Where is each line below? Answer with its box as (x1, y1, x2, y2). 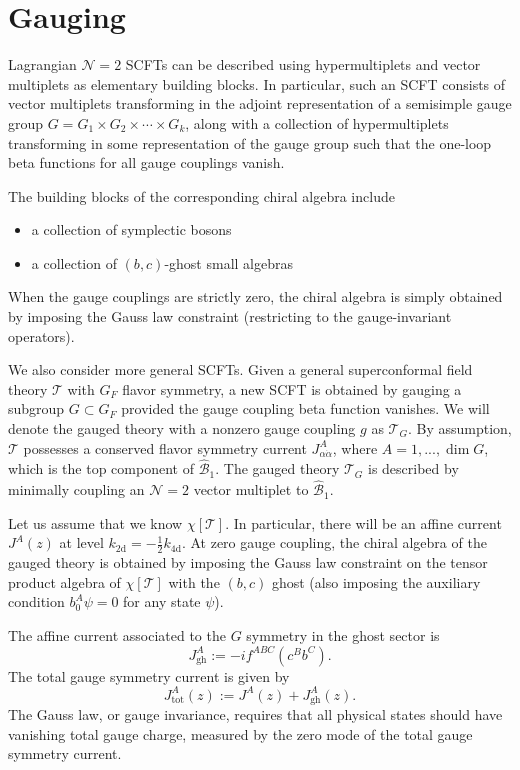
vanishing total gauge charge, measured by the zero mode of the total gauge (8, 723, 473, 744)
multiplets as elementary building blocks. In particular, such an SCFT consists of (8, 73, 506, 94)
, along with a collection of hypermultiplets (185, 112, 449, 133)
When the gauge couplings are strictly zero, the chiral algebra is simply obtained (8, 286, 503, 307)
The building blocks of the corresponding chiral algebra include (8, 185, 395, 206)
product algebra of (8, 571, 121, 592)
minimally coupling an (8, 479, 145, 500)
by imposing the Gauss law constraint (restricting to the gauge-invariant (8, 306, 452, 327)
